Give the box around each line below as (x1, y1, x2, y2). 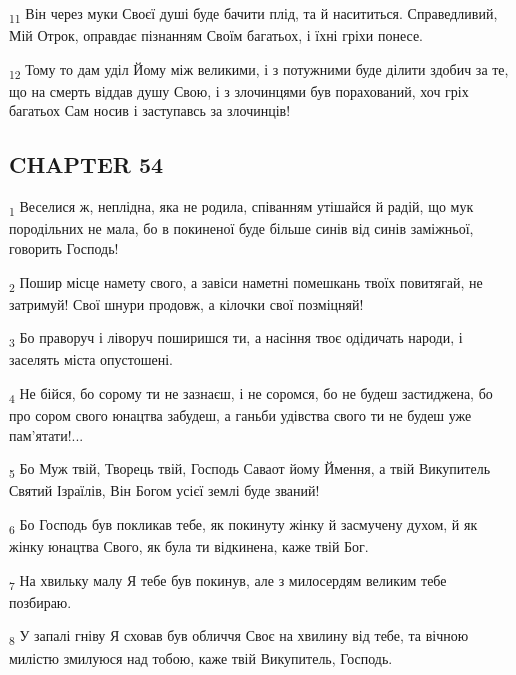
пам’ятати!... (9, 424, 84, 445)
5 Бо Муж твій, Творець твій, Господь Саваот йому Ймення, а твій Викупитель (9, 458, 491, 482)
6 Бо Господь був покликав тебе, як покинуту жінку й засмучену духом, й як (9, 514, 478, 537)
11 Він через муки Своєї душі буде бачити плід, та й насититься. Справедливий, (9, 3, 498, 26)
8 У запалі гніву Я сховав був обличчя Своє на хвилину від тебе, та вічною (9, 625, 469, 649)
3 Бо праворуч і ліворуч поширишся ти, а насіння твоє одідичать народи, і (9, 327, 463, 351)
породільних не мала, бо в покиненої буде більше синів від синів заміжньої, (9, 218, 474, 239)
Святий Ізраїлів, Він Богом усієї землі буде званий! (9, 480, 320, 501)
